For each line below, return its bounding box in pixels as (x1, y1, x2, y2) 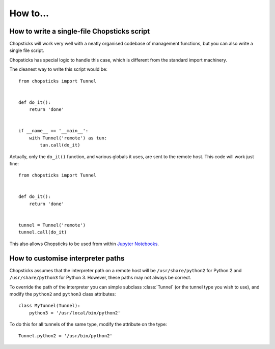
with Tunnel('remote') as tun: (29, 135, 107, 141)
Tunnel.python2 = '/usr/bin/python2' (18, 333, 113, 339)
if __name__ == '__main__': (18, 128, 89, 134)
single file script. (9, 47, 44, 53)
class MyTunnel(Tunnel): (18, 303, 80, 309)
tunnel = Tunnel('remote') (18, 222, 86, 228)
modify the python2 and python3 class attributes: (9, 290, 116, 297)
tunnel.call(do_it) (18, 229, 67, 235)
